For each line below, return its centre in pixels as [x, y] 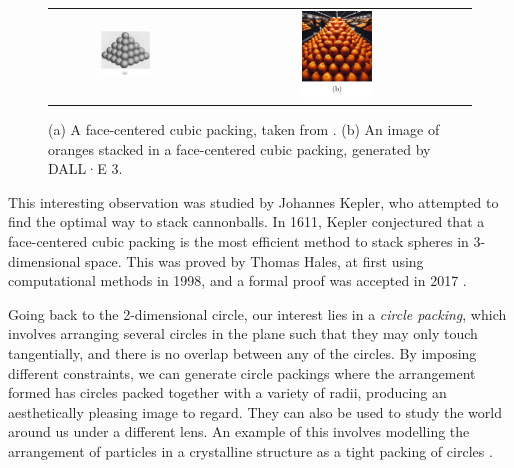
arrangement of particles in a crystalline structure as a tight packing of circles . [250, 450]
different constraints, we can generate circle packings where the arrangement [242, 372]
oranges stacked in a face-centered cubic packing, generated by [239, 148]
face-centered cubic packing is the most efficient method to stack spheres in [238, 241]
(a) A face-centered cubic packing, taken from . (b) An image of [244, 129]
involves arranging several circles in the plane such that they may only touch [243, 333]
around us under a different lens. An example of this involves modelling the [239, 431]
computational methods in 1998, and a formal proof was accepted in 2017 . [237, 280]
